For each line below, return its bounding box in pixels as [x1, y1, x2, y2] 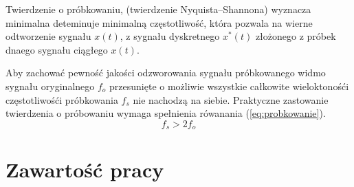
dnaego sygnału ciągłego [5, 42, 108, 56]
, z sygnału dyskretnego [120, 29, 220, 43]
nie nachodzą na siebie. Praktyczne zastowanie [133, 92, 329, 107]
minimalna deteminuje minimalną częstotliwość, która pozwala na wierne [5, 15, 313, 30]
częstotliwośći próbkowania [5, 92, 118, 107]
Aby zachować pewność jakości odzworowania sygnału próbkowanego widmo [5, 65, 326, 80]
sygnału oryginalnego [5, 78, 95, 93]
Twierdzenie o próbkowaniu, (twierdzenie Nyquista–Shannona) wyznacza [5, 2, 311, 16]
